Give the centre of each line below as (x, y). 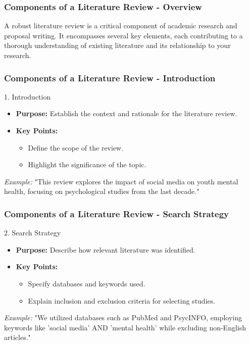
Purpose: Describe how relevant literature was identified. (106, 249)
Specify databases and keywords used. (87, 283)
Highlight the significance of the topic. (87, 164)
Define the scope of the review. (76, 147)
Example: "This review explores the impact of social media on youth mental (121, 181)
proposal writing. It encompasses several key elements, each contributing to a (123, 35)
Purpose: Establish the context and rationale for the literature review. (127, 113)
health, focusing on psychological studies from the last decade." (102, 191)
